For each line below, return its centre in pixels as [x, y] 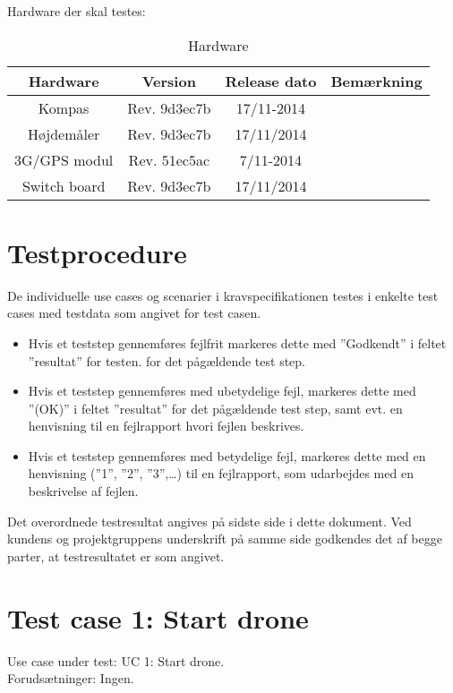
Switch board [64, 185]
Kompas [64, 107]
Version [169, 81]
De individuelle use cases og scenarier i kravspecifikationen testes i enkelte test [223, 295]
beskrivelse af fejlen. [83, 491]
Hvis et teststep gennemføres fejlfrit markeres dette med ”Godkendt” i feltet [237, 342]
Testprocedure [97, 252]
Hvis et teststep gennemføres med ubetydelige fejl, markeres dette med [222, 391]
